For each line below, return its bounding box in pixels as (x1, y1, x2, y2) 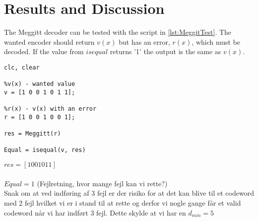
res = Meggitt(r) (4, 130, 61, 138)
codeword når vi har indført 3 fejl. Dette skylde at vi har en (4, 207, 186, 218)
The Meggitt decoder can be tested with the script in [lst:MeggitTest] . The (4, 27, 232, 37)
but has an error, (119, 36, 170, 47)
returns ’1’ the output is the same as (110, 46, 221, 57)
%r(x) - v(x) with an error (4, 105, 97, 113)
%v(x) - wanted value (4, 80, 75, 88)
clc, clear (4, 64, 40, 71)
